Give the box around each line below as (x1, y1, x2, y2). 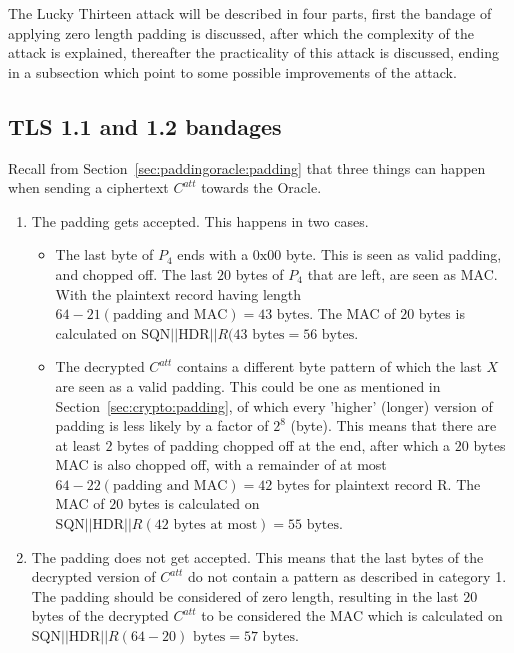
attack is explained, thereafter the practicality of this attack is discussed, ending (8, 42, 499, 63)
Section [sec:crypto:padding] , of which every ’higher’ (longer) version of (55, 395, 493, 416)
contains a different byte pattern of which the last (177, 356, 482, 377)
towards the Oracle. (201, 177, 322, 198)
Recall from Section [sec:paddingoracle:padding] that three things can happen (8, 157, 486, 178)
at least (55, 434, 101, 455)
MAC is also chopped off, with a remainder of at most (55, 454, 387, 475)
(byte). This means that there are (290, 415, 497, 436)
